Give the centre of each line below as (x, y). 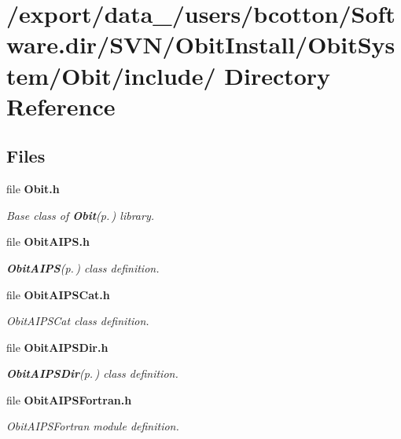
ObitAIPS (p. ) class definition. (83, 267)
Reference (61, 106)
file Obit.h (33, 189)
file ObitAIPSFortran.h (69, 399)
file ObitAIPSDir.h (57, 347)
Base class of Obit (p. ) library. (81, 215)
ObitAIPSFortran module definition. (93, 426)
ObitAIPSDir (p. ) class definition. (92, 373)
